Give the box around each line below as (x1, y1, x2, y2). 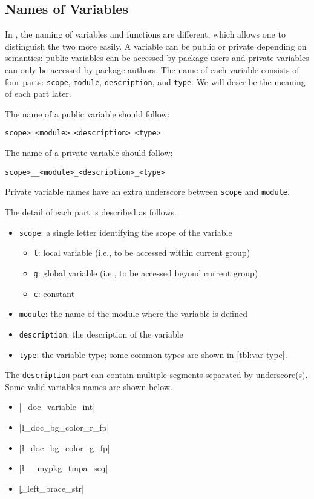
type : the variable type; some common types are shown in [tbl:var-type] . (19, 348, 287, 360)
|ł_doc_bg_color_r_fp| (19, 421, 110, 434)
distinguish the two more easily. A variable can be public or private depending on (5, 39, 307, 52)
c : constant (33, 287, 75, 299)
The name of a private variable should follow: (5, 146, 173, 159)
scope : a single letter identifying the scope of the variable (19, 226, 232, 238)
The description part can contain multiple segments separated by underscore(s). (5, 368, 308, 381)
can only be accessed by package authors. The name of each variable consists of (5, 63, 299, 76)
